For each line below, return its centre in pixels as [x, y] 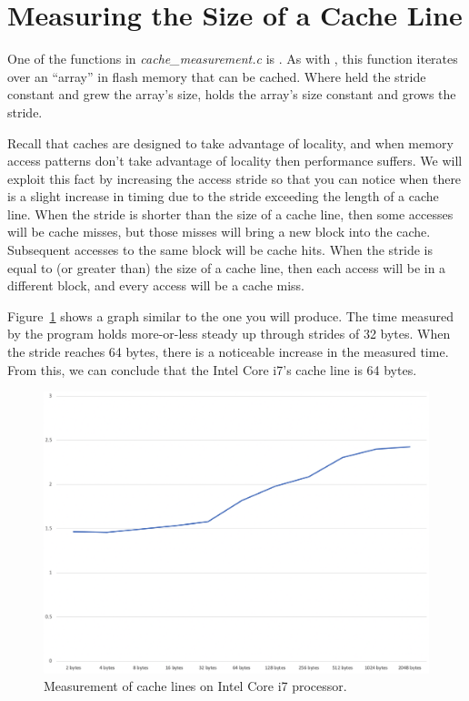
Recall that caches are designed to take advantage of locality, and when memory [230, 142]
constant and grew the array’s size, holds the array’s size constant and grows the [232, 94]
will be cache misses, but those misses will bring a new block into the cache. [219, 232]
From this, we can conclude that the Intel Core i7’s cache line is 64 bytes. [212, 369]
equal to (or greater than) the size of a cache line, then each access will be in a [227, 267]
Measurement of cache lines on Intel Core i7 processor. [195, 686]
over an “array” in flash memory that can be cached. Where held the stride [217, 76]
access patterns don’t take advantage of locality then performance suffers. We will [235, 161]
